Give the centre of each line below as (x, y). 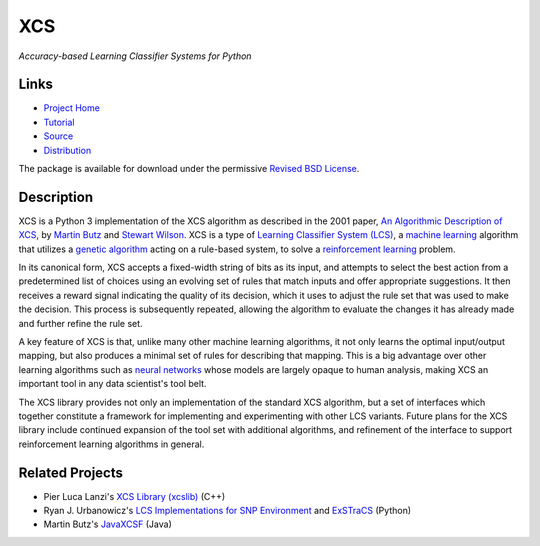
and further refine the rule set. (81, 323)
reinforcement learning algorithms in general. (111, 444)
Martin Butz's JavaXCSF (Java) (107, 524)
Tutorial (59, 122)
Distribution (67, 150)
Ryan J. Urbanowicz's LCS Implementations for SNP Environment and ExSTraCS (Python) (227, 511)
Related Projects (71, 472)
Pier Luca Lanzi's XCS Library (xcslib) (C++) (134, 496)
